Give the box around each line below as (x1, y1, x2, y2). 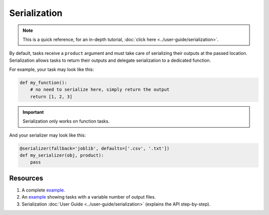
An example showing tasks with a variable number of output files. (21, 194, 156, 200)
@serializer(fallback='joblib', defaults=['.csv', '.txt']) (19, 145, 170, 151)
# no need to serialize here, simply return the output (30, 87, 170, 92)
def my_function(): (19, 80, 67, 86)
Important (22, 109, 44, 115)
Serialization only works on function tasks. (22, 118, 110, 124)
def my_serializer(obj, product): (19, 153, 104, 158)
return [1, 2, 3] (30, 94, 73, 99)
